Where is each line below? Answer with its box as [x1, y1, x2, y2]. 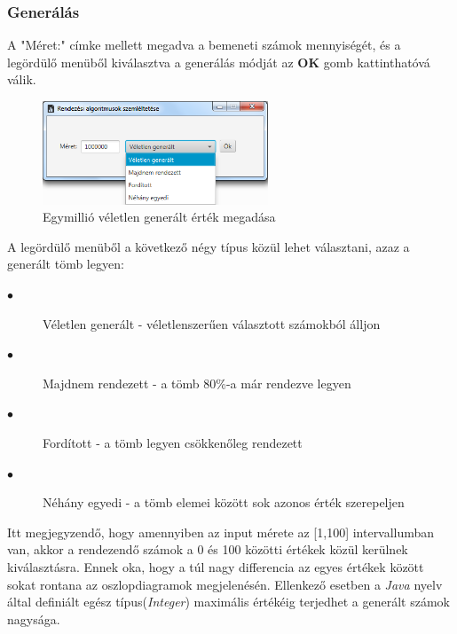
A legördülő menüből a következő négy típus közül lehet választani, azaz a [7, 237, 410, 255]
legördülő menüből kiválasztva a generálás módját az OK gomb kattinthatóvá [7, 52, 430, 71]
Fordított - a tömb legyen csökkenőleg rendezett [43, 434, 303, 452]
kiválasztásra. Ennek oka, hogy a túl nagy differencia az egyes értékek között [7, 558, 424, 576]
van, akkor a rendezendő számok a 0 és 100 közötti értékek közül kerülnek [7, 540, 408, 559]
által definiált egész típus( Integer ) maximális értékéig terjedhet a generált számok [7, 592, 450, 611]
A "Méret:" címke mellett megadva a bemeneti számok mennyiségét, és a [7, 35, 401, 54]
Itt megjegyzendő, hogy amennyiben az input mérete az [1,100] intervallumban [7, 522, 435, 541]
